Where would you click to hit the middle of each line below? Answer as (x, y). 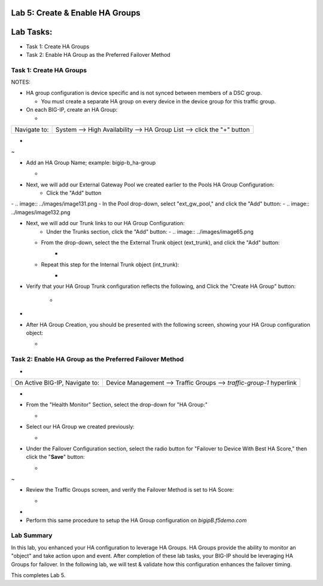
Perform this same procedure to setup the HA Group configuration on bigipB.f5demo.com (136, 520)
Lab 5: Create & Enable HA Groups (76, 13)
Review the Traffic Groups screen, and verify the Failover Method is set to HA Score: (130, 490)
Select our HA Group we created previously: (80, 427)
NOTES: (21, 82)
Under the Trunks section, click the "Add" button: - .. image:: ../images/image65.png (150, 231)
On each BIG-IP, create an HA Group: (72, 110)
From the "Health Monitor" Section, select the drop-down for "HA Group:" (117, 405)
